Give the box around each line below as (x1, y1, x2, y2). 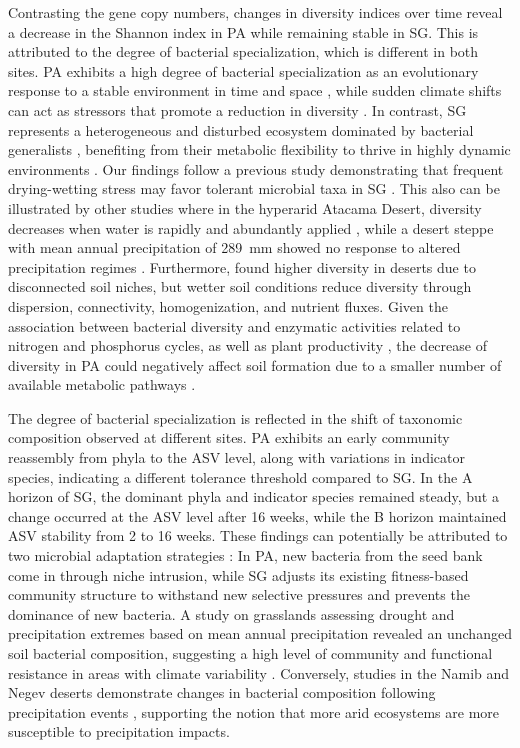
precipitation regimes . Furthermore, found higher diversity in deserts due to (8, 256, 476, 277)
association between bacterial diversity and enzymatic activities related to (8, 315, 461, 336)
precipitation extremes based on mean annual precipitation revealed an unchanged (8, 623, 512, 644)
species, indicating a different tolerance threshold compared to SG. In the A (8, 466, 473, 487)
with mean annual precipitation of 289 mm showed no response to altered (8, 237, 461, 258)
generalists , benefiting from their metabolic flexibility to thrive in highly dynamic (8, 139, 511, 160)
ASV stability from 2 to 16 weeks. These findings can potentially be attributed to (8, 525, 508, 546)
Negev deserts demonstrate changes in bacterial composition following (8, 682, 436, 703)
